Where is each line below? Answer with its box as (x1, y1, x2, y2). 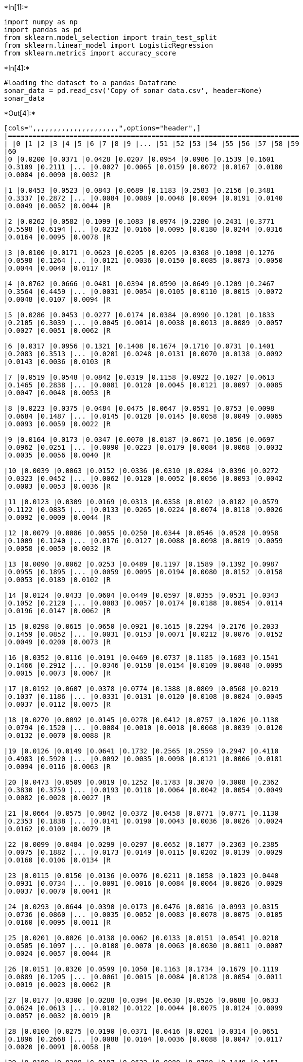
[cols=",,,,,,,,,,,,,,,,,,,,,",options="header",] (4, 124, 201, 132)
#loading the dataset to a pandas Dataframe (4, 79, 177, 87)
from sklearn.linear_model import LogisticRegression (4, 41, 213, 49)
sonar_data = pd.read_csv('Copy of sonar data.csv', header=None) (4, 87, 263, 94)
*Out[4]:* (4, 109, 36, 117)
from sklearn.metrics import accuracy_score (4, 49, 177, 57)
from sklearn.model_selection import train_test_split (4, 34, 217, 41)
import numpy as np (4, 18, 78, 26)
